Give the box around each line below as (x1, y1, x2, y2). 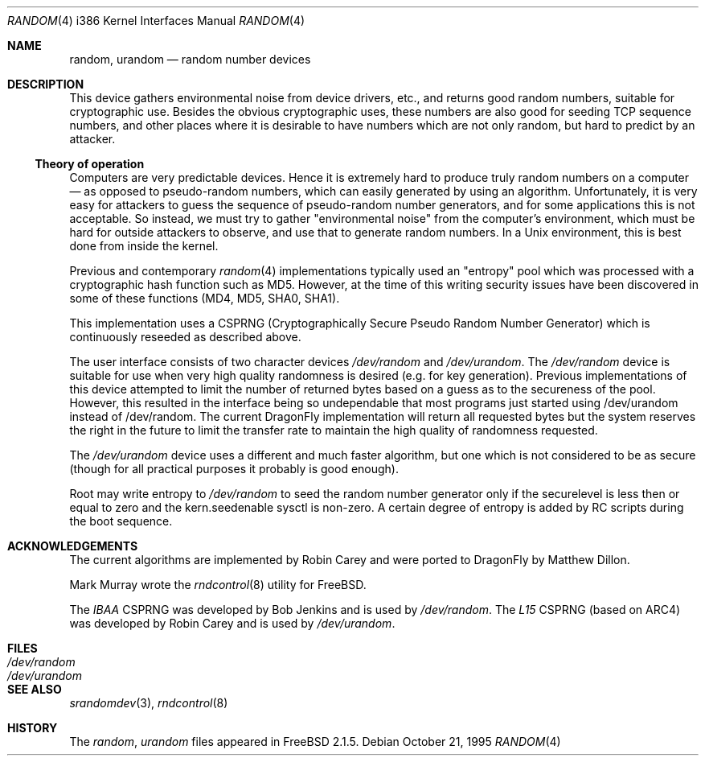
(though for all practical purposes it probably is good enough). (69, 462, 399, 476)
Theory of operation (35, 157, 145, 171)
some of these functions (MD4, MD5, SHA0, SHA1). (69, 291, 340, 305)
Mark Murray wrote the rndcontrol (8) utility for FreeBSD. (69, 578, 367, 591)
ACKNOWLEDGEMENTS (7, 539, 138, 553)
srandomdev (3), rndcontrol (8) (69, 696, 228, 710)
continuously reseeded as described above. (69, 330, 301, 344)
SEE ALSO (7, 682, 62, 696)
